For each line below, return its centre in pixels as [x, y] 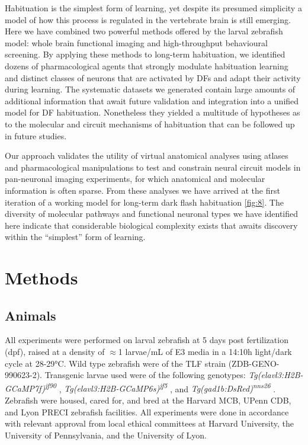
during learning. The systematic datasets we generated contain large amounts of [150, 89]
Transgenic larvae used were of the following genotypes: [145, 375]
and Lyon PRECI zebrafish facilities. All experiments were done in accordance [147, 412]
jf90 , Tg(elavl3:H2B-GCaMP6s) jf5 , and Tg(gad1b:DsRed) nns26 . [160, 388]
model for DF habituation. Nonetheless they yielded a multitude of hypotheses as [153, 112]
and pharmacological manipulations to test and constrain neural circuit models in [153, 167]
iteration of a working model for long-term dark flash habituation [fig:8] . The [144, 202]
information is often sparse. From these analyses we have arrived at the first [142, 190]
